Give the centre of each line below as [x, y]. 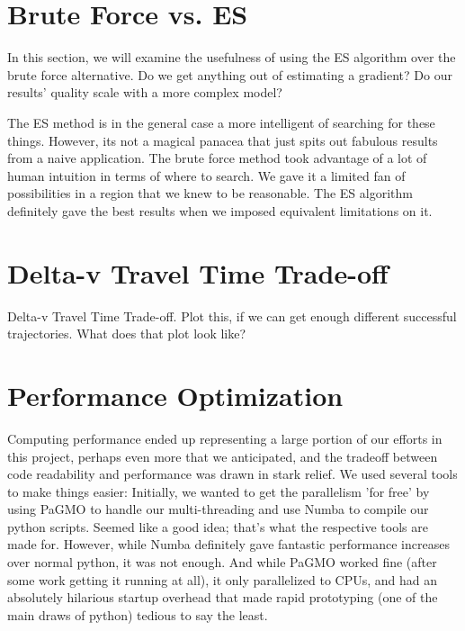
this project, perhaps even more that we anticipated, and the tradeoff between [223, 456]
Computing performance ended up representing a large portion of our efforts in [225, 438]
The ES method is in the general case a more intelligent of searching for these [221, 122]
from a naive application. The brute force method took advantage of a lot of [217, 158]
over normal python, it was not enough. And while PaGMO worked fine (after [222, 562]
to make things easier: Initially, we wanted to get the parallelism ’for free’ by [219, 491]
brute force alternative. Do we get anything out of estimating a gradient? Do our [230, 74]
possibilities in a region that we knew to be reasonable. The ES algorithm [210, 193]
